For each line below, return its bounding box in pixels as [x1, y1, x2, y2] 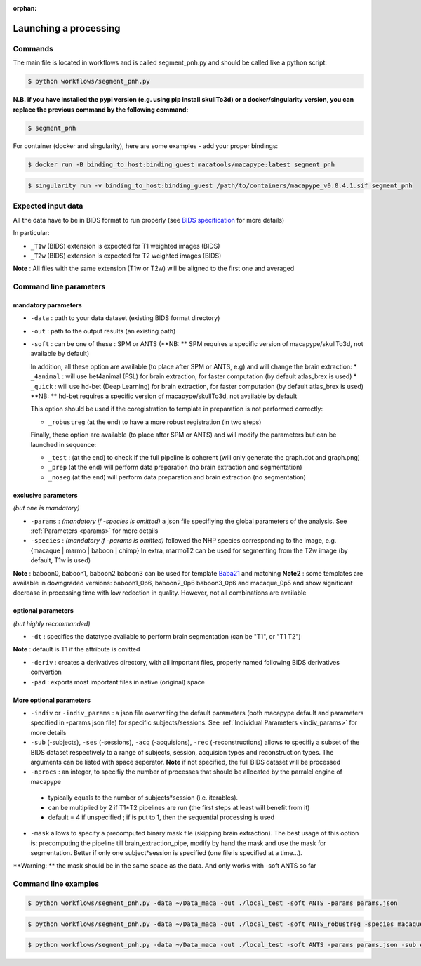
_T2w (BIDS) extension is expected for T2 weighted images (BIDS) [30, 251, 222, 260]
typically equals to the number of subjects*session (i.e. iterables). [48, 793, 239, 802]
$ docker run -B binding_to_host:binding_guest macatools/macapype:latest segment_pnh [27, 161, 335, 168]
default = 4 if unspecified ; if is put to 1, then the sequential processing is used [48, 813, 275, 821]
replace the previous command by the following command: [13, 105, 189, 114]
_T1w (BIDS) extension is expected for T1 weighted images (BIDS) [30, 241, 220, 250]
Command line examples [13, 879, 100, 889]
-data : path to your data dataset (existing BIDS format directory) [30, 314, 220, 322]
